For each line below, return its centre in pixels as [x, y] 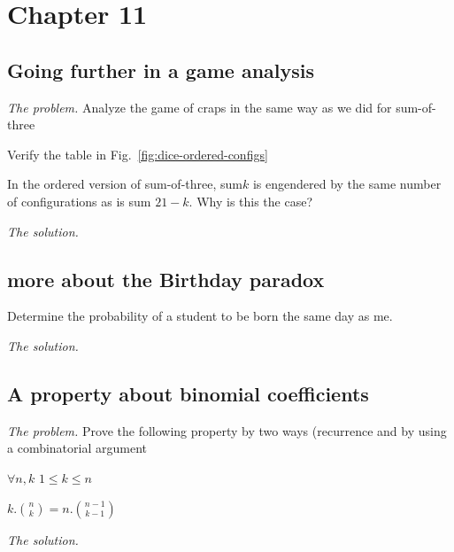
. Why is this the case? [251, 201]
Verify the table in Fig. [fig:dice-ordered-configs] [138, 154]
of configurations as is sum [79, 201]
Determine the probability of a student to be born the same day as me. [200, 316]
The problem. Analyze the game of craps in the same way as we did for [200, 107]
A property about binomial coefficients [188, 393]
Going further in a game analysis [161, 70]
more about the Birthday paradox [166, 279]
